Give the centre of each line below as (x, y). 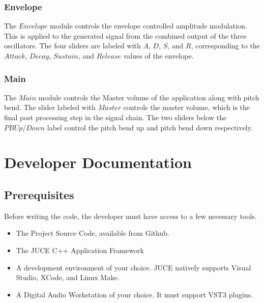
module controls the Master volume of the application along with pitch (149, 97)
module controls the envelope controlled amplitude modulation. (149, 26)
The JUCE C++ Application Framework (80, 250)
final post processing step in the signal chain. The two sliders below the (115, 117)
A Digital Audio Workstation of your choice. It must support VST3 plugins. (135, 294)
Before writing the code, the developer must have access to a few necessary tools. (130, 216)
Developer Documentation (98, 162)
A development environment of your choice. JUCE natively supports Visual (134, 267)
